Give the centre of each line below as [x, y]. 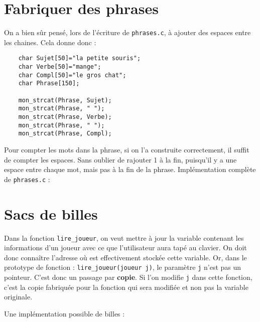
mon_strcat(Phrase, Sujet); [65, 100]
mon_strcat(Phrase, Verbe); [65, 117]
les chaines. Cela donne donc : [50, 42]
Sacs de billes [51, 213]
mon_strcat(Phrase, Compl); [65, 134]
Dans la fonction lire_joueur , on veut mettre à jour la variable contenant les [124, 237]
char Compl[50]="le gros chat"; [72, 75]
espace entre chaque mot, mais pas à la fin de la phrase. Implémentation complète [130, 169]
